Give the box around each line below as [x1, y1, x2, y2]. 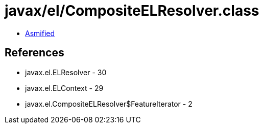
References [5, 46, 64, 59]
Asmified [25, 28, 55, 38]
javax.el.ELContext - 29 [25, 83, 104, 92]
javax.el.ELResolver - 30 [25, 68, 107, 77]
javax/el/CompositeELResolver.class [5, 2, 259, 19]
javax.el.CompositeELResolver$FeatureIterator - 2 [25, 99, 193, 108]
